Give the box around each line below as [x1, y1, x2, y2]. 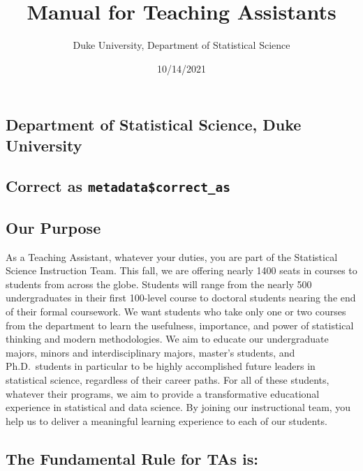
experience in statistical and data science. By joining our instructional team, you [6, 400, 351, 414]
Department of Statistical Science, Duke [6, 114, 302, 135]
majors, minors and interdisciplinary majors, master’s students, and [6, 345, 295, 359]
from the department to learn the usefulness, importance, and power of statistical [6, 317, 354, 332]
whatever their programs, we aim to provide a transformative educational [6, 386, 320, 401]
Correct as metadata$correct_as [6, 175, 231, 197]
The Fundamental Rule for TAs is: [6, 447, 258, 469]
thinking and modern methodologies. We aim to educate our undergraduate [6, 331, 329, 346]
